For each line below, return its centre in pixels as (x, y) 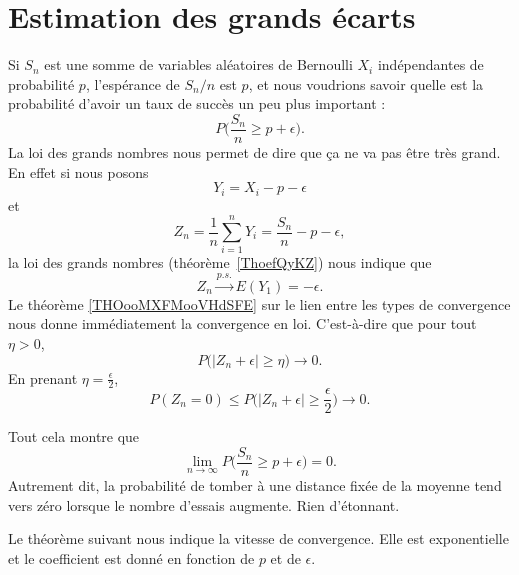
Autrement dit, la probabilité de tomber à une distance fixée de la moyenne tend (255, 485)
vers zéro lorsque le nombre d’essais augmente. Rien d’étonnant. (204, 504)
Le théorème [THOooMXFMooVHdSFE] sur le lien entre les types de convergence (259, 303)
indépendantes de (430, 64)
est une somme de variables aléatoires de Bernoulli (198, 64)
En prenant (43, 377)
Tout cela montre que (74, 436)
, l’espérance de (132, 83)
